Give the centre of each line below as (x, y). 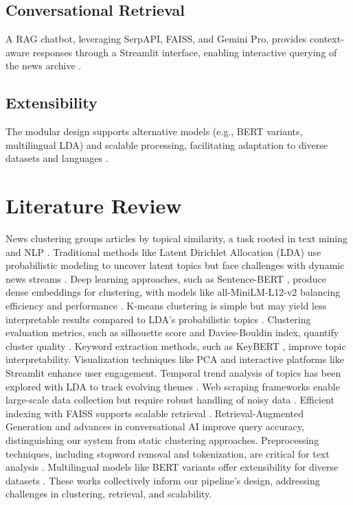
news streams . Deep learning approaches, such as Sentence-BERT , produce (166, 278)
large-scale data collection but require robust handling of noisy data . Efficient (170, 400)
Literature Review (94, 205)
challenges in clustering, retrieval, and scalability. (109, 494)
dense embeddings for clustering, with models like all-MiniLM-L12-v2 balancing (173, 292)
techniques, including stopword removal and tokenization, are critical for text (168, 453)
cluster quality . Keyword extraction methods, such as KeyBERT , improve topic (176, 345)
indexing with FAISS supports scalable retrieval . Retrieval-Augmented (155, 413)
